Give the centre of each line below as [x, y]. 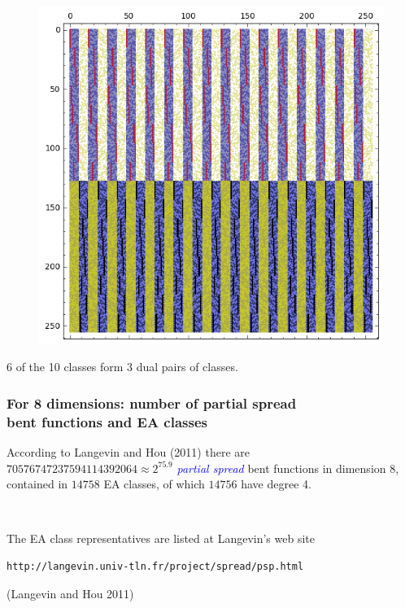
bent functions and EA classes [107, 421]
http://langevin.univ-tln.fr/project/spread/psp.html [155, 567]
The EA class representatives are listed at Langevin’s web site [161, 538]
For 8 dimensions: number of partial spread [152, 402]
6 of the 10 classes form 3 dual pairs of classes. [122, 367]
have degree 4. [276, 484]
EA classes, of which [154, 484]
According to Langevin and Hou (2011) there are [128, 452]
